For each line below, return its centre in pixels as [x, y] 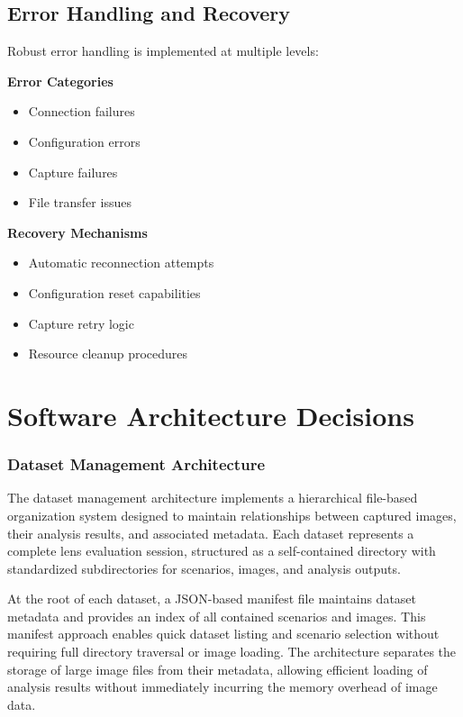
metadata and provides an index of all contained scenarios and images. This [217, 616]
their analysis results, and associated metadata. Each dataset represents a [211, 533]
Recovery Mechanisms [77, 232]
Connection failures [82, 111]
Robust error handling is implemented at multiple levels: [163, 51]
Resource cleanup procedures [108, 354]
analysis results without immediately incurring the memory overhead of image [222, 687]
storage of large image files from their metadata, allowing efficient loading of [218, 669]
